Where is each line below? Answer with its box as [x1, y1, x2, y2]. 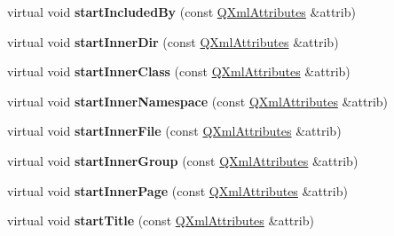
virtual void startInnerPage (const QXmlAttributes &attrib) [7, 181, 348, 200]
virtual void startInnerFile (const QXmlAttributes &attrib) [7, 122, 342, 140]
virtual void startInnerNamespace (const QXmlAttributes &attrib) [7, 91, 389, 110]
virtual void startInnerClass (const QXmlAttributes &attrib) [7, 62, 351, 81]
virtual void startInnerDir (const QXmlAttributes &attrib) [7, 32, 339, 51]
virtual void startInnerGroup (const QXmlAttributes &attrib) [7, 151, 359, 169]
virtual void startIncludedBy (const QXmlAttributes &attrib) [7, 3, 356, 20]
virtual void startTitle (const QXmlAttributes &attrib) [7, 211, 314, 230]
